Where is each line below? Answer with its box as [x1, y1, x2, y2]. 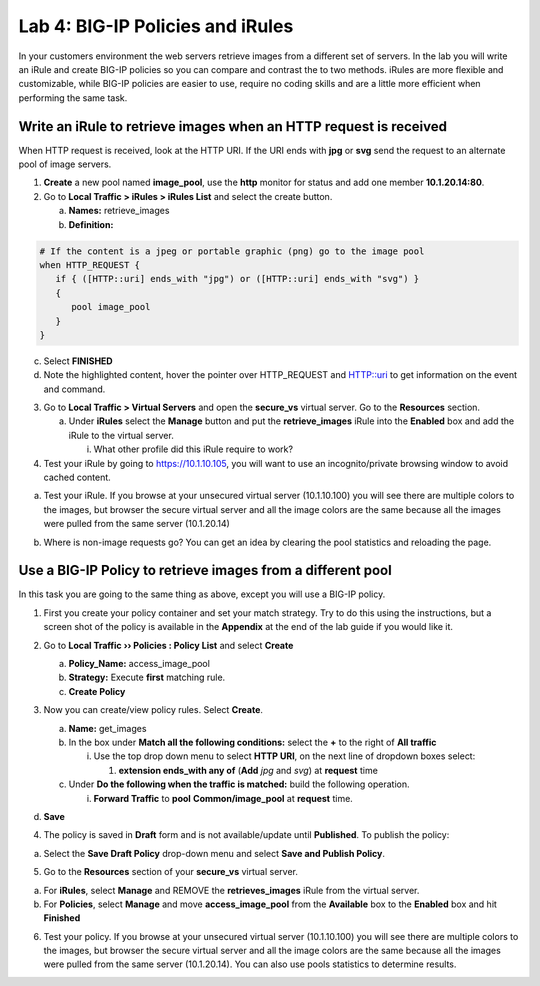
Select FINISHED [43, 355, 114, 367]
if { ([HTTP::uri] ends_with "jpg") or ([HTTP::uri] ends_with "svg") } [55, 273, 420, 285]
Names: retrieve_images [68, 205, 170, 217]
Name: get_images [68, 722, 147, 734]
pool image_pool [71, 301, 151, 313]
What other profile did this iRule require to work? [93, 443, 294, 455]
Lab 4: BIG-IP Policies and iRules [18, 15, 294, 37]
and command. [43, 383, 106, 395]
